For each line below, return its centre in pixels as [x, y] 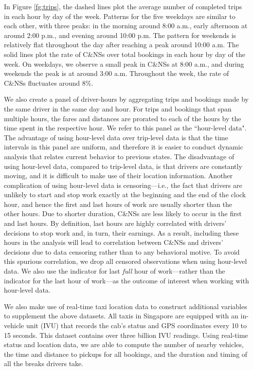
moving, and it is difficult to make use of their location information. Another [118, 176]
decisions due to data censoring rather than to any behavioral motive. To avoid [122, 251]
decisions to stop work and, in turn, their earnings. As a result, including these [121, 232]
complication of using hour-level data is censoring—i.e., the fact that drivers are [123, 185]
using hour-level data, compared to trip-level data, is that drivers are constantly [123, 166]
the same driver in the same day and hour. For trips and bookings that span [118, 108]
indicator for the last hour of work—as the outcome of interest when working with [126, 280]
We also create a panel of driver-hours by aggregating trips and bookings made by [126, 99]
